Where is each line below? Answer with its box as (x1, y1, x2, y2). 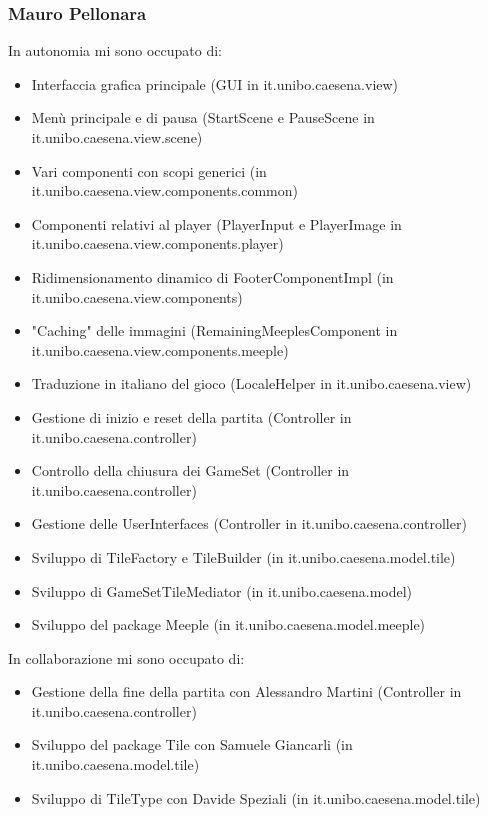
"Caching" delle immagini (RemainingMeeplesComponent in (31, 320, 398, 341)
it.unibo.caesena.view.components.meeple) (31, 339, 289, 360)
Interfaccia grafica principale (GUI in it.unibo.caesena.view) (31, 73, 399, 94)
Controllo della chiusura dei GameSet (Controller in (31, 460, 350, 481)
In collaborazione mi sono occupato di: (8, 647, 245, 668)
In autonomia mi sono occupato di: (8, 40, 222, 61)
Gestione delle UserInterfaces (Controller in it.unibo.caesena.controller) (31, 513, 467, 534)
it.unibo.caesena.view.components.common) (31, 180, 298, 201)
